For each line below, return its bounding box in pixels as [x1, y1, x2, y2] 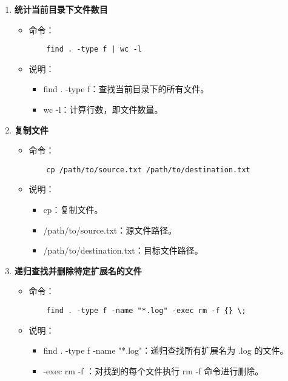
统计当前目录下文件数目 [14, 3, 108, 15]
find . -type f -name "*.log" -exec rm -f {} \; [46, 306, 246, 315]
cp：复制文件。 [43, 203, 103, 216]
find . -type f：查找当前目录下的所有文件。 [43, 83, 209, 95]
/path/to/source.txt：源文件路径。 [43, 223, 177, 236]
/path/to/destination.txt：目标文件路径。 [43, 244, 203, 257]
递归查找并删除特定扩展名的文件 [14, 264, 142, 277]
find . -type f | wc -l [46, 45, 142, 54]
